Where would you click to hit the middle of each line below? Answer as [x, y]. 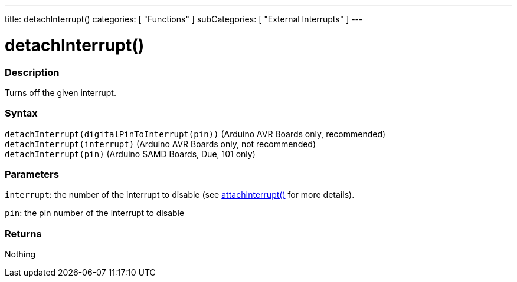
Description [32, 72]
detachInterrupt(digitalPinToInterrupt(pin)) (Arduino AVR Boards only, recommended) [195, 134]
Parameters [32, 174]
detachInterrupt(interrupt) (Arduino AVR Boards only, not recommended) [161, 144]
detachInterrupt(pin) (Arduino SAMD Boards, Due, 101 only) [130, 154]
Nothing [20, 254]
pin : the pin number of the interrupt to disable [95, 213]
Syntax [21, 113]
